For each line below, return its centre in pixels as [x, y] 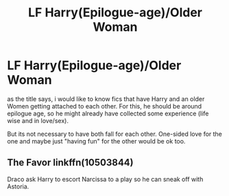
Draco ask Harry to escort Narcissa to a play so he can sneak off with [105, 179]
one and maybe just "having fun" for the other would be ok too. [96, 141]
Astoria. [18, 186]
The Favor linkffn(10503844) [70, 163]
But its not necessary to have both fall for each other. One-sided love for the [115, 134]
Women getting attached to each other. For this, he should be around [105, 106]
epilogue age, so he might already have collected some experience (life [108, 113]
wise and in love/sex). [38, 120]
